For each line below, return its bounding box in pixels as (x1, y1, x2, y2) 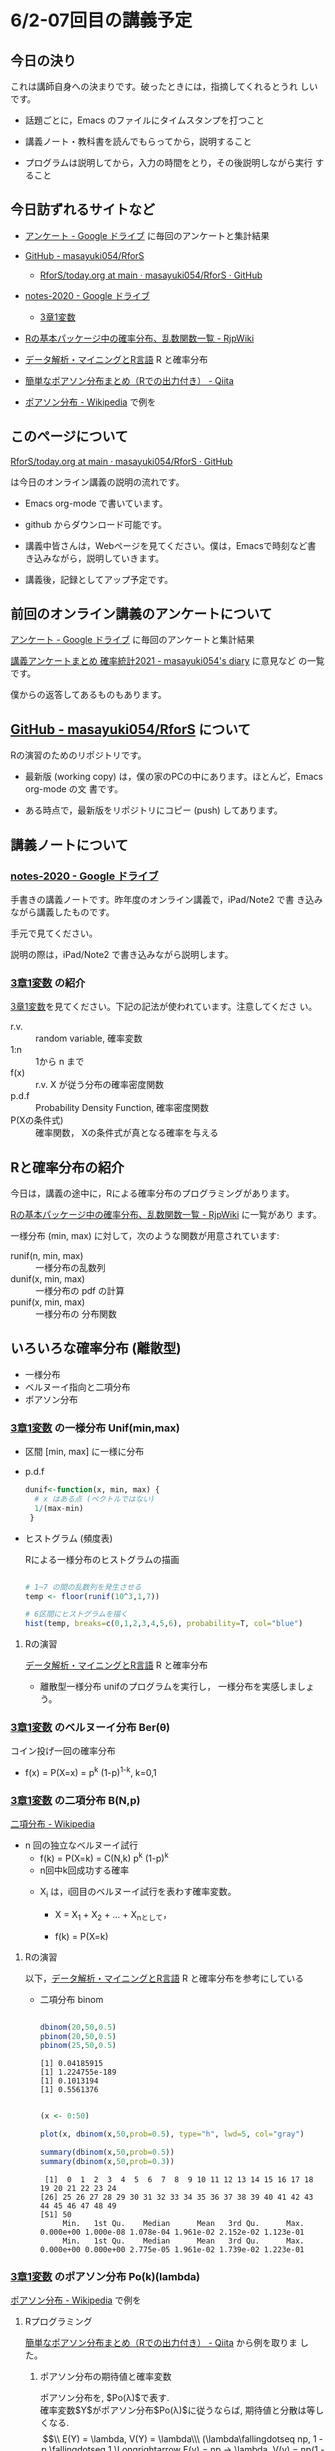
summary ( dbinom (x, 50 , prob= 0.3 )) (39, 2156, 175, 2166)
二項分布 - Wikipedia (10, 1818, 96, 1830)
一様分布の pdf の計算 (35, 1285, 125, 1297)
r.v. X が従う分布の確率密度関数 (35, 1079, 165, 1091)
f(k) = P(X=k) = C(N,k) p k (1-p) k (39, 1851, 169, 1865)
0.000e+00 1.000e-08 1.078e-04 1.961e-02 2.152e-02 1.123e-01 (39, 2227, 305, 2237)
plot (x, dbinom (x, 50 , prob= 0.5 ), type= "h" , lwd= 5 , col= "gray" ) (39, 2129, 305, 2140)
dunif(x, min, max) (10, 1273, 86, 1285)
